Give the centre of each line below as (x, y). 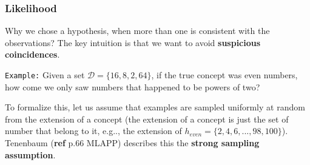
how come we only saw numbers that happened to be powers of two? (133, 86)
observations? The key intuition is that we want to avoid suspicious (133, 42)
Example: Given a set (45, 75)
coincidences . (32, 54)
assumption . (30, 154)
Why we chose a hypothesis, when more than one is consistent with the (137, 31)
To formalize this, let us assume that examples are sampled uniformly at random (155, 107)
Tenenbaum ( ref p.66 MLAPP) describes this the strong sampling (132, 143)
